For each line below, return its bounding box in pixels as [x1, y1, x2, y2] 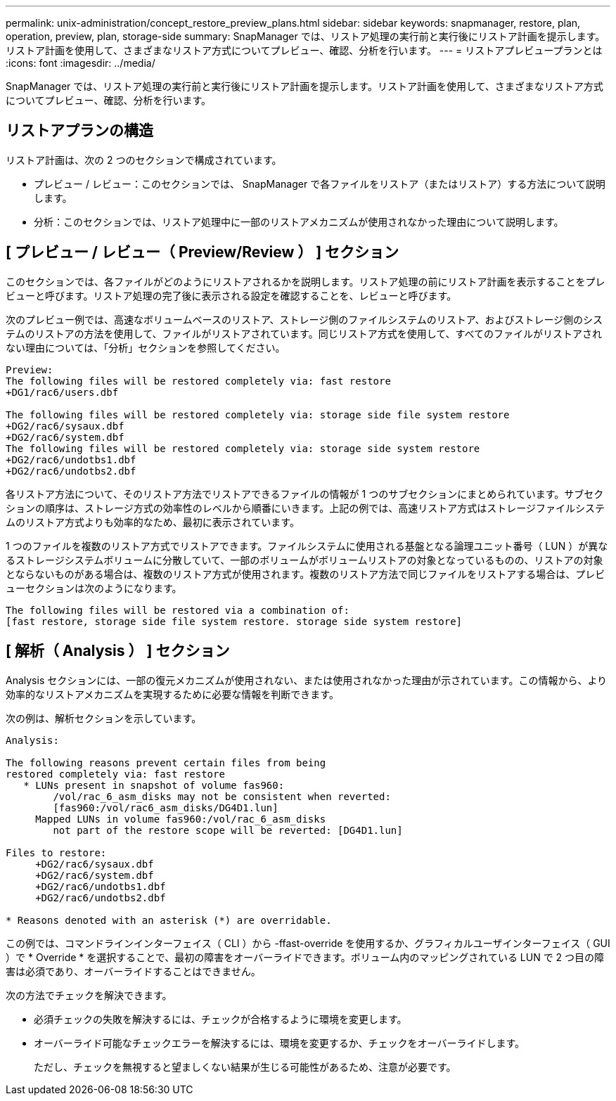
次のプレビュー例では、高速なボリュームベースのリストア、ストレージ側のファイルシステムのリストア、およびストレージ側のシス [6, 313, 603, 326]
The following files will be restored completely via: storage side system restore [6, 442, 480, 454]
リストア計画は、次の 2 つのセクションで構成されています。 [6, 153, 282, 166]
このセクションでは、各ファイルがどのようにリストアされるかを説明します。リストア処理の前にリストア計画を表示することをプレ [6, 275, 605, 288]
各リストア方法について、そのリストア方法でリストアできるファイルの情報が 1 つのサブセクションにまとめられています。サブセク [6, 487, 604, 500]
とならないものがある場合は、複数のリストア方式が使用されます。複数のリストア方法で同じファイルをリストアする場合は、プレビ [6, 567, 605, 580]
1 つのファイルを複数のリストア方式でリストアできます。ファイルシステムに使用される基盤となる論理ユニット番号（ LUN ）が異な [6, 539, 608, 552]
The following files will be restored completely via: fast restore [6, 375, 391, 387]
